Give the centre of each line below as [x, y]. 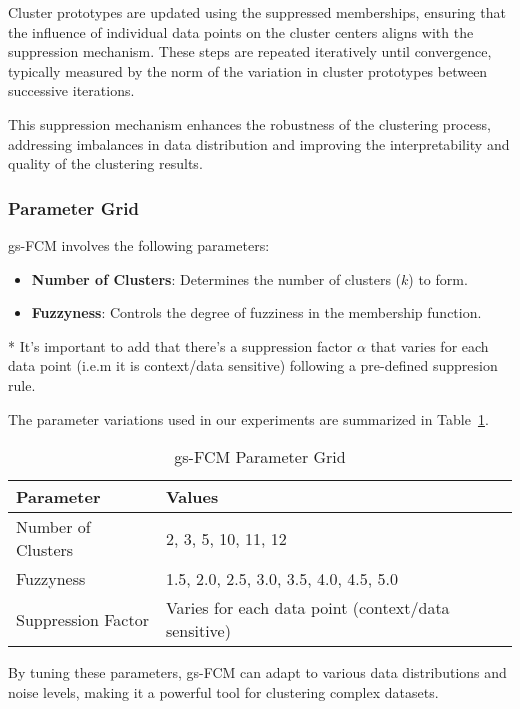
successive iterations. [71, 90]
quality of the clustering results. [105, 163]
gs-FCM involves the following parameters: [139, 244]
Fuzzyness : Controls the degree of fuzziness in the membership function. [256, 312]
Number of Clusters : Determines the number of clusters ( [216, 278]
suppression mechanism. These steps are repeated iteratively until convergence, [250, 51]
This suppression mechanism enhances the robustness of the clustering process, [249, 123]
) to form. [438, 278]
